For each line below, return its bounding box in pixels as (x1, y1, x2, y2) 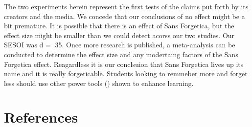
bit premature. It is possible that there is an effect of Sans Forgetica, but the (4, 21, 234, 31)
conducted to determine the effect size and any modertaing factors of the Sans (4, 49, 238, 59)
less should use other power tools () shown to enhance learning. (4, 78, 194, 88)
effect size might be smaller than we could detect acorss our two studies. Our (4, 30, 235, 40)
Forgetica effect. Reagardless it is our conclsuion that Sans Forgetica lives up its (4, 59, 244, 69)
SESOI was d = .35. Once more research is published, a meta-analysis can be (4, 40, 235, 50)
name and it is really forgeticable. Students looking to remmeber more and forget (4, 68, 248, 79)
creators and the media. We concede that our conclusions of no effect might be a (4, 11, 245, 21)
